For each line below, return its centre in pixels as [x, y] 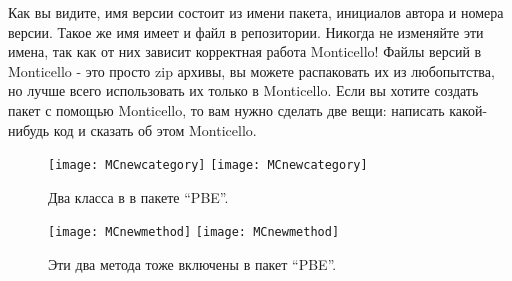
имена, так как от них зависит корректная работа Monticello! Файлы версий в [245, 51]
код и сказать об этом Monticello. [155, 129]
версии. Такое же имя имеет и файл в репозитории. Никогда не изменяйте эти [246, 31]
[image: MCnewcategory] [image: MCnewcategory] [208, 165]
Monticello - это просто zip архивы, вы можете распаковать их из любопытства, [251, 70]
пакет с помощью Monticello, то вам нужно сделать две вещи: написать [226, 109]
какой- [468, 109]
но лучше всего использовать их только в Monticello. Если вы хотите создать [243, 90]
